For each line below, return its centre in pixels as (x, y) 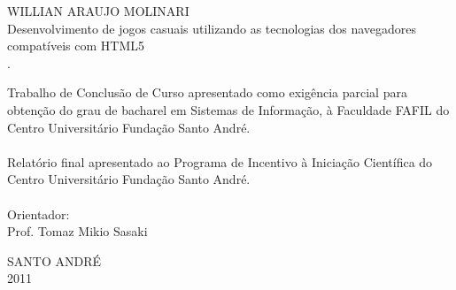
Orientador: (39, 214)
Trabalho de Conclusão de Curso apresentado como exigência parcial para (207, 92)
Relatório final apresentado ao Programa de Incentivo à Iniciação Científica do (220, 161)
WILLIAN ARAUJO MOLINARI (98, 11)
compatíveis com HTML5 (76, 46)
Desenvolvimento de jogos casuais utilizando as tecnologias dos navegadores (212, 28)
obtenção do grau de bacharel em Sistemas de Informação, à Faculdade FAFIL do (228, 109)
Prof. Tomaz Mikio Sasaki (77, 231)
